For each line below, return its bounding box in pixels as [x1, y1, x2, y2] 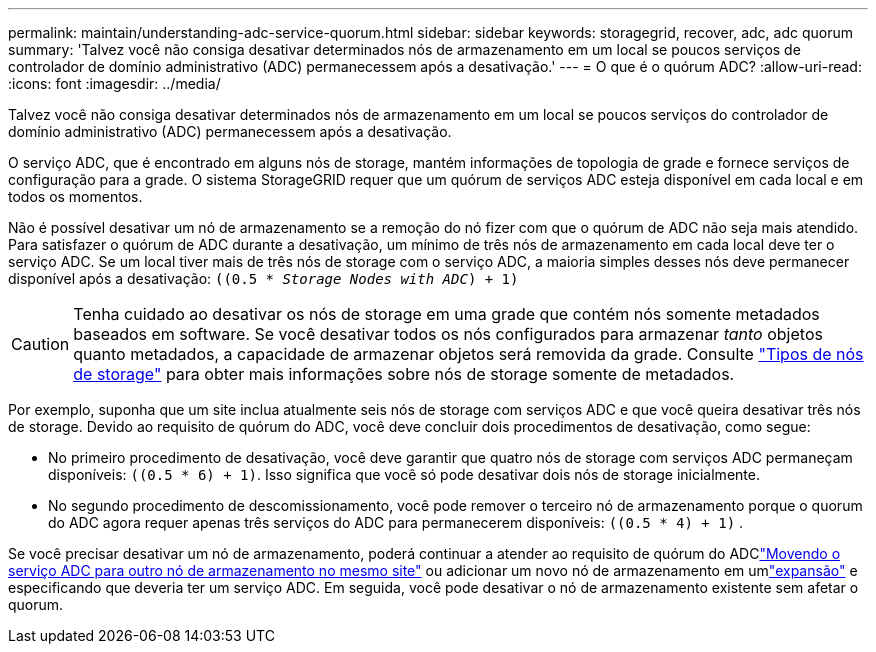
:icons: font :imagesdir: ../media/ [8, 75, 221, 92]
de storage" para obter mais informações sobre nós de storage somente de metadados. [73, 364, 735, 384]
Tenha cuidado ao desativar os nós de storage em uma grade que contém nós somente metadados [73, 304, 820, 324]
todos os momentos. [8, 188, 143, 205]
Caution [11, 334, 70, 354]
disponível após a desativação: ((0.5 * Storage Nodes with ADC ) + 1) [8, 270, 519, 287]
